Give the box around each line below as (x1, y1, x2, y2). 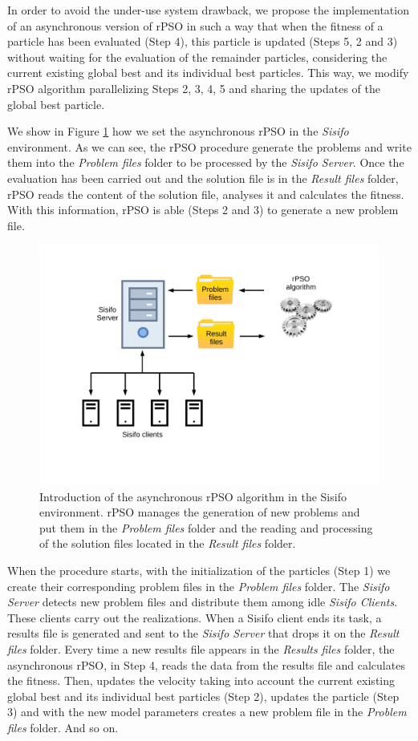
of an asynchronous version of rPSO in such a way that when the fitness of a (7, 17, 384, 34)
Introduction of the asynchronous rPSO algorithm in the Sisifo (39, 488, 347, 504)
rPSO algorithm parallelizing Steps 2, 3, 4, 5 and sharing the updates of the (7, 79, 380, 96)
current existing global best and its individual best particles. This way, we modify (7, 64, 409, 81)
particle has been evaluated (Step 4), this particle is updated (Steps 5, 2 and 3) (7, 33, 398, 50)
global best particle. (7, 95, 105, 112)
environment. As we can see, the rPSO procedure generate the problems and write (7, 138, 412, 155)
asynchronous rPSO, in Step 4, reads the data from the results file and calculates (7, 656, 405, 673)
